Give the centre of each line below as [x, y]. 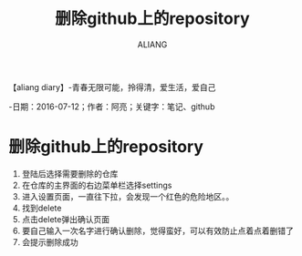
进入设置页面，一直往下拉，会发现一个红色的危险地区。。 [128, 196]
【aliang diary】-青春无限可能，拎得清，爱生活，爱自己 [112, 87]
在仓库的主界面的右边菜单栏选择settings [97, 185]
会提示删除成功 [50, 241]
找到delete [42, 208]
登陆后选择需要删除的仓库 [70, 173]
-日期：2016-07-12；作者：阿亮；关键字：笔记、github [112, 107]
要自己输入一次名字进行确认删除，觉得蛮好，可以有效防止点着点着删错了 [157, 230]
